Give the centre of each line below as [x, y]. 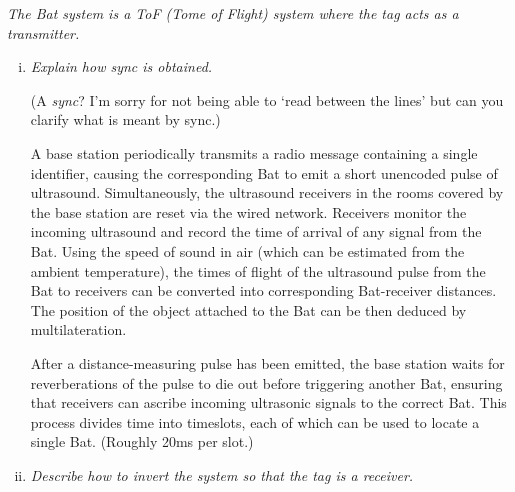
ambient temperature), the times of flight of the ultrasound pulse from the [258, 270]
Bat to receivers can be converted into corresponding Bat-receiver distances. [263, 290]
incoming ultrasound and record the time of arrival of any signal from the [256, 231]
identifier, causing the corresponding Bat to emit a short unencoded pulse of [264, 172]
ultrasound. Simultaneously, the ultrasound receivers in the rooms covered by [267, 192]
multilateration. [78, 329]
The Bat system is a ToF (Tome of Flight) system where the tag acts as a [233, 13]
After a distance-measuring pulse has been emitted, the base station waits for [267, 362]
